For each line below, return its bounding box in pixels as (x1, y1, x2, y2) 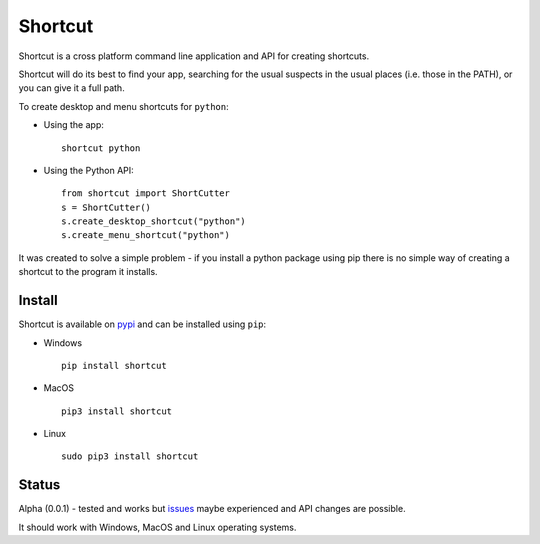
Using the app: (43, 119, 104, 131)
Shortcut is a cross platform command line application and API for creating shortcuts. (18, 50, 370, 62)
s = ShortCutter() (61, 201, 152, 213)
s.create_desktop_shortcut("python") (61, 216, 247, 227)
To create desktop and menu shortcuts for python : (18, 100, 229, 112)
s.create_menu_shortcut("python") (61, 230, 230, 241)
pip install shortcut (61, 360, 167, 371)
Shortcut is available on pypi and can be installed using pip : (18, 318, 267, 330)
